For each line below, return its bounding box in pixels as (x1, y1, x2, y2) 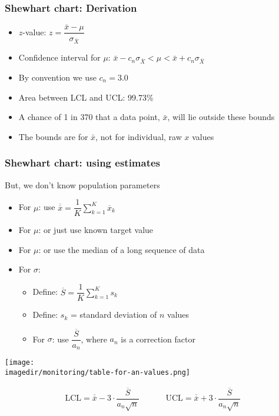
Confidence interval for (18, 51, 101, 64)
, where (81, 332, 107, 345)
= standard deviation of (70, 308, 157, 321)
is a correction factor (121, 332, 195, 345)
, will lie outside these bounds (167, 111, 275, 123)
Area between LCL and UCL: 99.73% (18, 91, 154, 103)
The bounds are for (18, 130, 88, 142)
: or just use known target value (38, 224, 154, 236)
